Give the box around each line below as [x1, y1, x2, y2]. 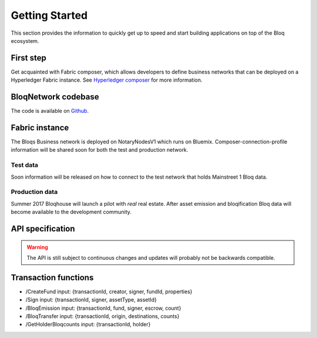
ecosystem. [11, 37, 39, 44]
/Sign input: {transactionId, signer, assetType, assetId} [25, 296, 157, 303]
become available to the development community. [11, 209, 132, 216]
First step [11, 53, 46, 63]
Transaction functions [11, 272, 94, 282]
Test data [11, 161, 38, 169]
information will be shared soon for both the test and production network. [11, 146, 188, 153]
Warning [26, 243, 48, 250]
